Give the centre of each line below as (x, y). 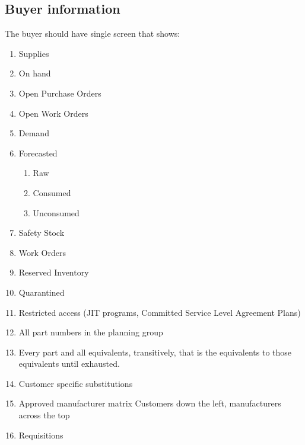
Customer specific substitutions (76, 383)
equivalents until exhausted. (69, 364)
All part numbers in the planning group (91, 332)
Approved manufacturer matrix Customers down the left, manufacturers (150, 403)
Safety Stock (42, 233)
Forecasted (38, 153)
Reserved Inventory (54, 272)
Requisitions (41, 435)
